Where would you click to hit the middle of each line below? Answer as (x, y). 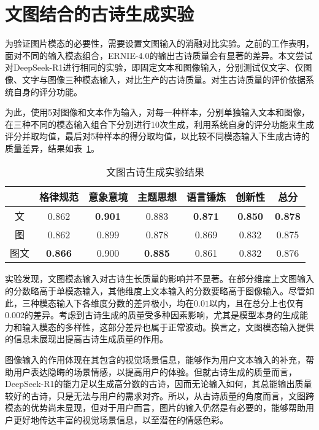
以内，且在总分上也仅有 (256, 303)
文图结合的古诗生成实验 (100, 14)
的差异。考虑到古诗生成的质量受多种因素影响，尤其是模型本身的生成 (162, 315)
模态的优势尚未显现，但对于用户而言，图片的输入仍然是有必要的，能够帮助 (155, 408)
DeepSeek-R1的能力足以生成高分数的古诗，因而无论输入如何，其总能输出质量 (159, 384)
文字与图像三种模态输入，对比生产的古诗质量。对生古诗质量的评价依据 (163, 79)
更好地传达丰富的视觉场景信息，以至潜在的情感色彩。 (121, 420)
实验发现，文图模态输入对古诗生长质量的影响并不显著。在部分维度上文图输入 (159, 279)
